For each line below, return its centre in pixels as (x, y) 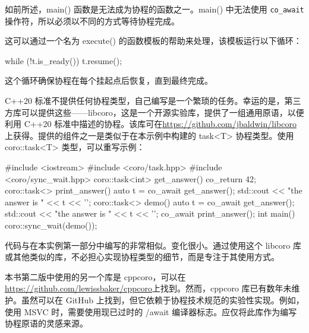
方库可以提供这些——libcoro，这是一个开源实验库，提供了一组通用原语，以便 (154, 112)
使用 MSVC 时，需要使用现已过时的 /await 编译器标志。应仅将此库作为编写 (151, 311)
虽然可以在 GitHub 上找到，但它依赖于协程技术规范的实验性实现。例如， (163, 299)
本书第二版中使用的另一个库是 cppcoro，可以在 (95, 276)
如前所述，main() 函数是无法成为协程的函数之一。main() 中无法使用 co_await (154, 9)
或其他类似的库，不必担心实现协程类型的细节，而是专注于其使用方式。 (142, 257)
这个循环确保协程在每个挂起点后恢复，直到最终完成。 (109, 80)
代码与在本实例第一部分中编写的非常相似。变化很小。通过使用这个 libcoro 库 (153, 245)
